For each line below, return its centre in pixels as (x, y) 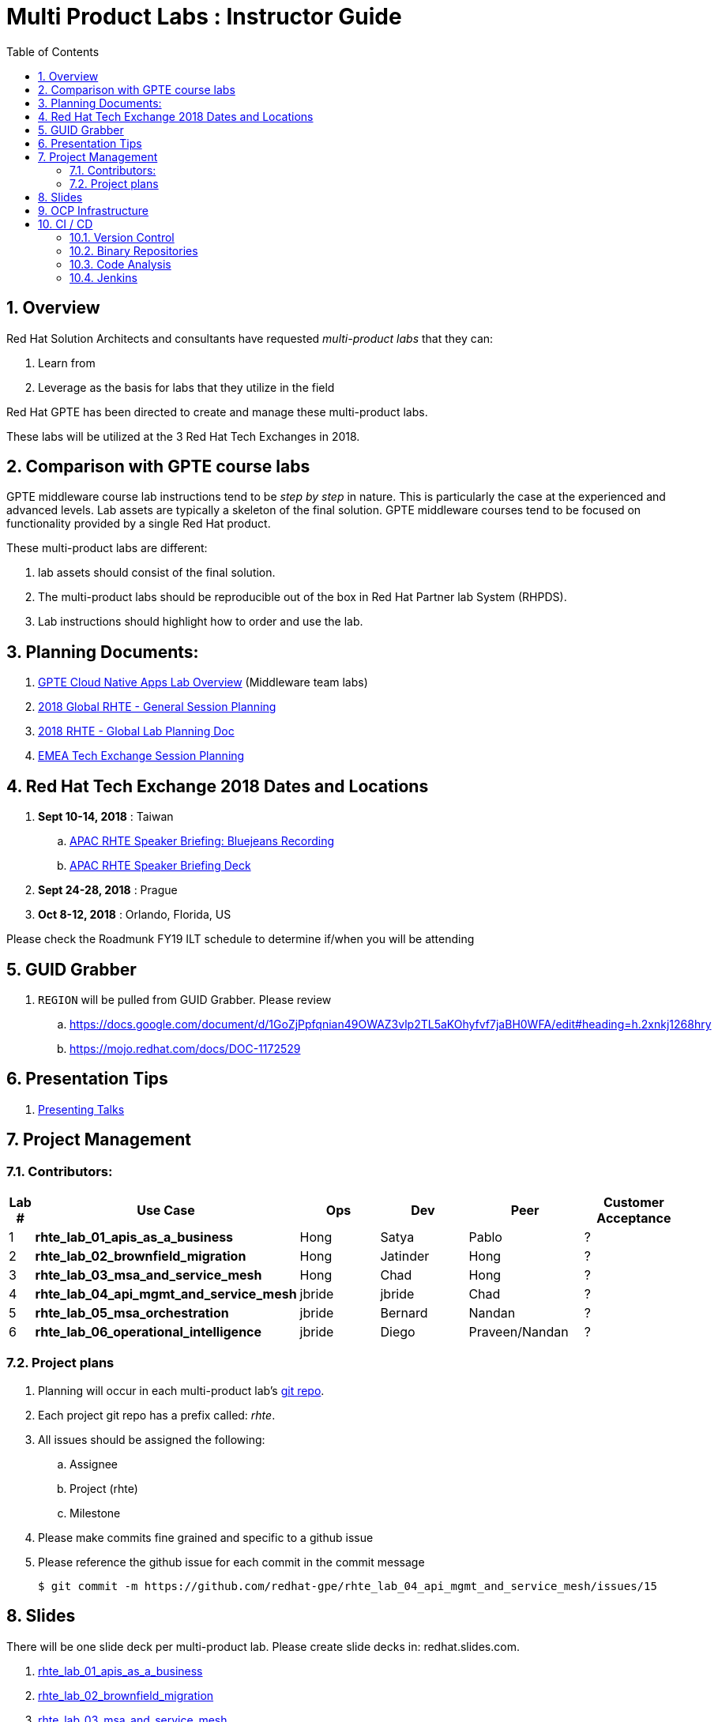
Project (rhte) (104, 1488)
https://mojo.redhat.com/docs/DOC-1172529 (185, 1048)
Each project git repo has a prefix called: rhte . (157, 1415)
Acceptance (634, 1218)
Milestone (95, 1513)
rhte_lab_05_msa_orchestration (132, 1313)
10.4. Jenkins (103, 277)
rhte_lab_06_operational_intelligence (148, 1332)
